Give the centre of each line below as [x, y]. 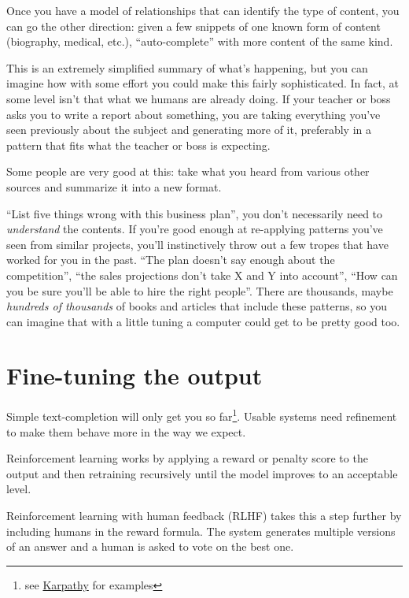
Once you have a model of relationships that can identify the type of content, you [203, 10]
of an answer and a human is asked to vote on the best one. [150, 546]
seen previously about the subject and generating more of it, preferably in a [189, 130]
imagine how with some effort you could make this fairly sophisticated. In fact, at [203, 83]
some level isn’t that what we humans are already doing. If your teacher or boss [199, 98]
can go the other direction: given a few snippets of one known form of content [193, 26]
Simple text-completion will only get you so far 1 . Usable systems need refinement [202, 415]
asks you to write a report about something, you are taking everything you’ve [193, 114]
